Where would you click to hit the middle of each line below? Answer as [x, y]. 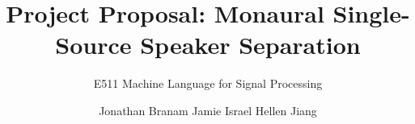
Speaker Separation [250, 45]
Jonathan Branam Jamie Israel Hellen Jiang [208, 110]
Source [93, 45]
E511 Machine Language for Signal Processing [208, 83]
